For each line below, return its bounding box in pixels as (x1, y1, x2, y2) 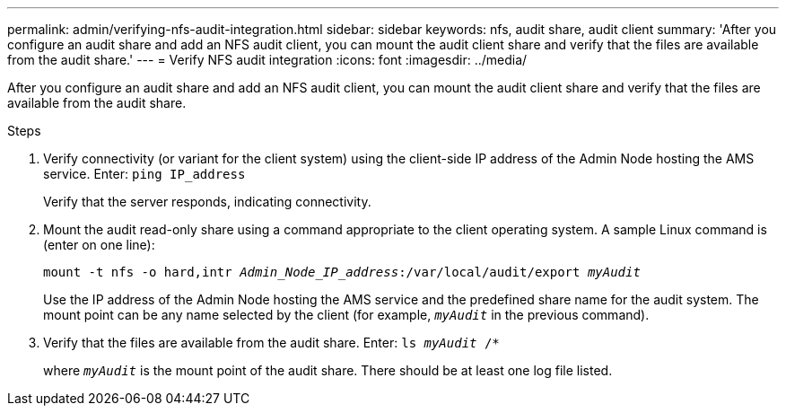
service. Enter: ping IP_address (43, 166, 246, 181)
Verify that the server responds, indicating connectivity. (43, 194, 371, 209)
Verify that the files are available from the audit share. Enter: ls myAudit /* (43, 335, 500, 350)
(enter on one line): (43, 237, 155, 252)
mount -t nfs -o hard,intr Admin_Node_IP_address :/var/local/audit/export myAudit (43, 265, 641, 279)
